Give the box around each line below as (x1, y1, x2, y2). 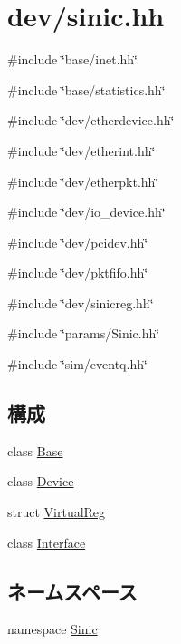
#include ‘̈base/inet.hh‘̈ (7, 50, 138, 69)
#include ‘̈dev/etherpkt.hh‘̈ (7, 171, 159, 190)
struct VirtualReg (7, 503, 106, 522)
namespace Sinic (7, 620, 98, 639)
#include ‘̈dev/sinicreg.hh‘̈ (7, 293, 154, 312)
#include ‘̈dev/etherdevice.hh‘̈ (7, 111, 175, 130)
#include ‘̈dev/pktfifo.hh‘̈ (7, 263, 148, 282)
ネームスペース (7, 577, 138, 605)
